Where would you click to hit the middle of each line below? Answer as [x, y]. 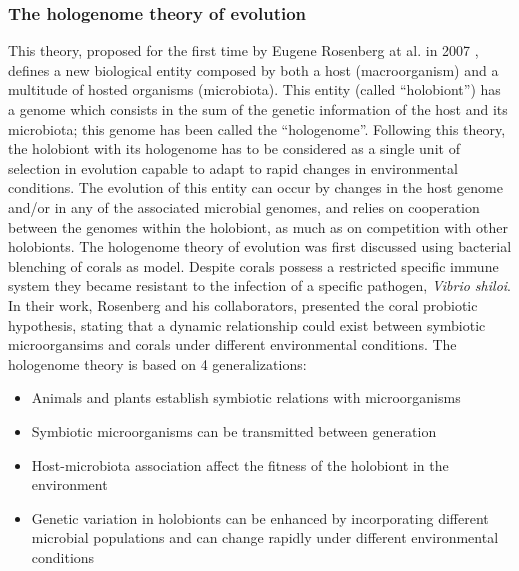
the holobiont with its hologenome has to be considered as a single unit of [234, 148]
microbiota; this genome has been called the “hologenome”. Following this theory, [257, 128]
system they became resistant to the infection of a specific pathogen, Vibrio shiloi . [259, 285]
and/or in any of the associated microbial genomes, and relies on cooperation [244, 206]
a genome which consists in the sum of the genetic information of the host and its [258, 109]
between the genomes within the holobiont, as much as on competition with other [258, 226]
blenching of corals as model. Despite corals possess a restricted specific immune [253, 265]
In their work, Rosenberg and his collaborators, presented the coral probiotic [243, 304]
